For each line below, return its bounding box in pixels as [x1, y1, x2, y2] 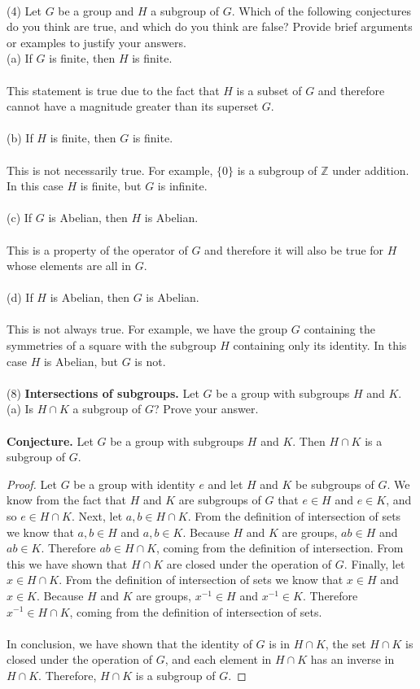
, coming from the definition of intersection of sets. [69, 603, 322, 620]
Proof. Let [7, 475, 57, 492]
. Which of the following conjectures [231, 2, 411, 19]
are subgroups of [178, 491, 261, 508]
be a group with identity [73, 475, 195, 492]
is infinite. [157, 177, 208, 194]
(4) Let [7, 2, 42, 19]
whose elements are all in [7, 257, 131, 274]
